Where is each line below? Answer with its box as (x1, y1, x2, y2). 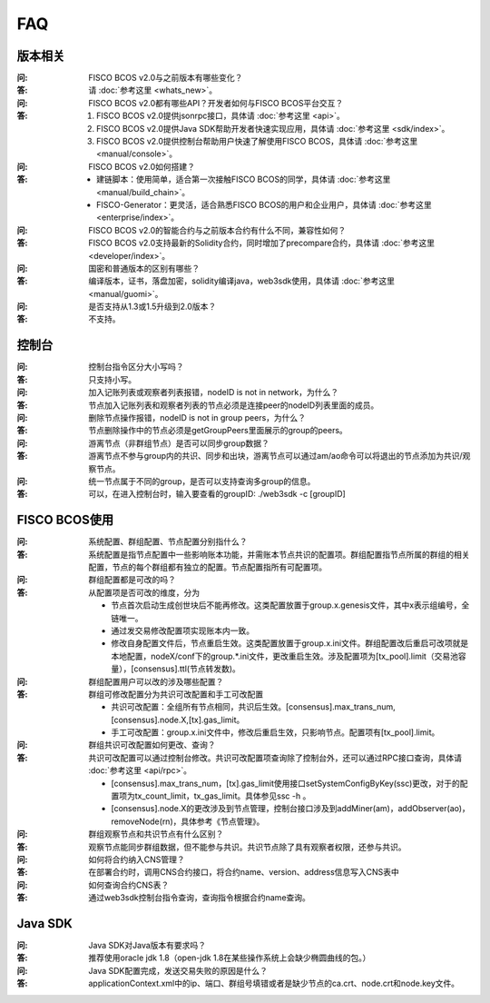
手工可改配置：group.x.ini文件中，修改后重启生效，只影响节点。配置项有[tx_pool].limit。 (111, 727, 440, 738)
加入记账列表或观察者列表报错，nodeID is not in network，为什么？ (88, 387, 339, 398)
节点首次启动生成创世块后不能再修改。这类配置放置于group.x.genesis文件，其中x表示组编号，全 (111, 600, 470, 611)
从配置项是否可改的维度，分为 (88, 587, 200, 598)
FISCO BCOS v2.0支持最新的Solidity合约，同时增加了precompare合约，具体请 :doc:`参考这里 (88, 237, 436, 249)
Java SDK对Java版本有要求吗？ (88, 940, 207, 951)
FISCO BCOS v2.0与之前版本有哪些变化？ (88, 73, 243, 84)
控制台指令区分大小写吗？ (88, 362, 184, 372)
